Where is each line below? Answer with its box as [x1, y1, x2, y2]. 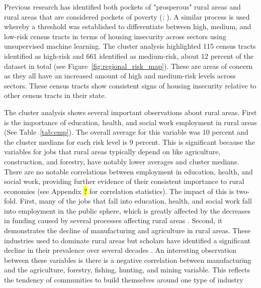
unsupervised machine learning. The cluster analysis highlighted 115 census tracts [4, 41, 256, 51]
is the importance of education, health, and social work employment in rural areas [4, 117, 257, 127]
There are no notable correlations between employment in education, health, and [4, 166, 253, 176]
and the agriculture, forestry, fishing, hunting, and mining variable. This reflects [4, 264, 250, 275]
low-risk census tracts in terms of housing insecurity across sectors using [4, 31, 226, 41]
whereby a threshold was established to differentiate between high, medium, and [4, 21, 251, 32]
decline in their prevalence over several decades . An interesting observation [4, 245, 237, 255]
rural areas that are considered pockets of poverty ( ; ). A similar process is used [4, 11, 250, 22]
